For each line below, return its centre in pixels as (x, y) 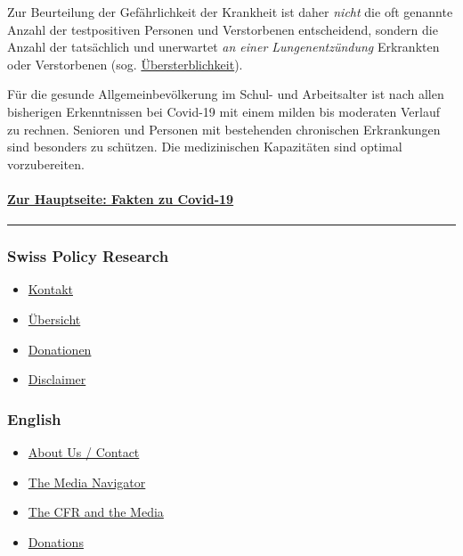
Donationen (60, 349)
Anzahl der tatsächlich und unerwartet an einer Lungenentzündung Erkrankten (223, 47)
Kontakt (50, 289)
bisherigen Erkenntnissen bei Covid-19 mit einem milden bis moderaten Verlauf (224, 111)
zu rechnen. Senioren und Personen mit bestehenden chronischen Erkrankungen (224, 129)
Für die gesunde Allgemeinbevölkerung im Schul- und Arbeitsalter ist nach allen (226, 94)
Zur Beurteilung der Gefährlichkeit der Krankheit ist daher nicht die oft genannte (230, 12)
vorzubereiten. (46, 164)
